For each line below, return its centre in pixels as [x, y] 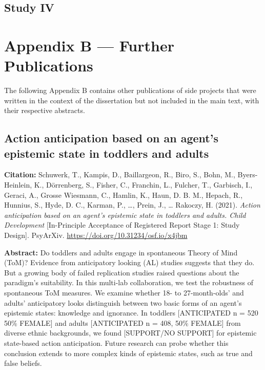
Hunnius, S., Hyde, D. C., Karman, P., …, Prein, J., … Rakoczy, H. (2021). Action [132, 205]
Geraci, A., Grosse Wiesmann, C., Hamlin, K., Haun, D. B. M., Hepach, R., [124, 195]
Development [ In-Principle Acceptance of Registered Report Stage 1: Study [122, 225]
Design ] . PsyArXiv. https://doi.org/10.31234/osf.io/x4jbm [96, 235]
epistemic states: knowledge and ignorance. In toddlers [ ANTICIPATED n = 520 [131, 313]
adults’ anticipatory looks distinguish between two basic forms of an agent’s [123, 302]
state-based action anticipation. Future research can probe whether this [116, 343]
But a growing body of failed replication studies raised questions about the [122, 272]
